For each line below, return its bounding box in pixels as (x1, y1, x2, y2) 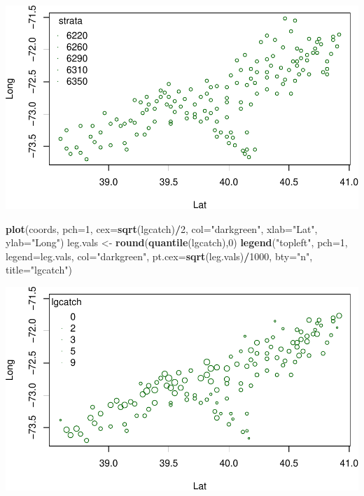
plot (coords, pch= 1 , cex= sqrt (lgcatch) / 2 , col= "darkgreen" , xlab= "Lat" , (6, 221, 318, 236)
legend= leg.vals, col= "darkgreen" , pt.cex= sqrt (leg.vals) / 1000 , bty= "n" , (6, 248, 313, 263)
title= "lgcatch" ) (6, 262, 72, 277)
